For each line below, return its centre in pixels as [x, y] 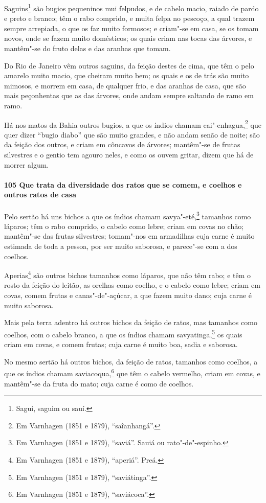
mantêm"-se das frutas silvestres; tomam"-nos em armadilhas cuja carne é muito [129, 236]
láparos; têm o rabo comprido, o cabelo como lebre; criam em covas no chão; [124, 226]
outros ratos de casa [40, 195]
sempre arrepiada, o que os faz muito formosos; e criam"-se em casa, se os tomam [131, 28]
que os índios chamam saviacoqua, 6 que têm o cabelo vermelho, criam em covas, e [132, 372]
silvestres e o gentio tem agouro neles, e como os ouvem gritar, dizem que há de [129, 155]
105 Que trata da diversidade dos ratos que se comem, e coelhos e [123, 184]
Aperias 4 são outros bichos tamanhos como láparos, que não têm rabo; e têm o [128, 274]
